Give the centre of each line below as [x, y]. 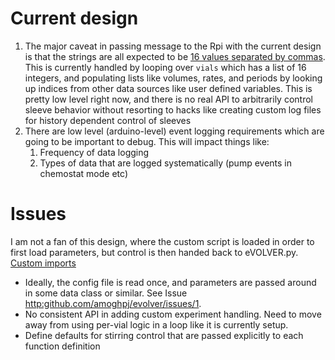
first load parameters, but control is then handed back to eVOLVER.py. [154, 252]
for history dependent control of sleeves [108, 120]
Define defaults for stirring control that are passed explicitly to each [164, 335]
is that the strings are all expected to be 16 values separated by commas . [175, 56]
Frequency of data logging [94, 152]
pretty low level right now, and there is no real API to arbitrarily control [168, 99]
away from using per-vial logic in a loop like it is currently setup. [156, 324]
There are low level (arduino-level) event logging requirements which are [174, 131]
